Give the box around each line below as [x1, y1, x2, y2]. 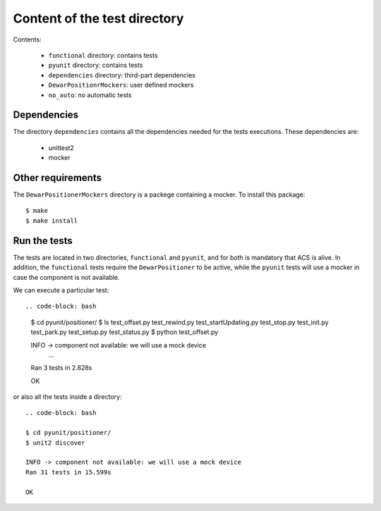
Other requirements [13, 172, 102, 183]
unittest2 [48, 143, 74, 152]
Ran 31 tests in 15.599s [25, 468, 111, 476]
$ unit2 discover [25, 438, 85, 447]
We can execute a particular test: [13, 285, 109, 294]
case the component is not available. [13, 273, 120, 281]
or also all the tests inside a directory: [13, 393, 123, 401]
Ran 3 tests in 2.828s [30, 364, 92, 372]
